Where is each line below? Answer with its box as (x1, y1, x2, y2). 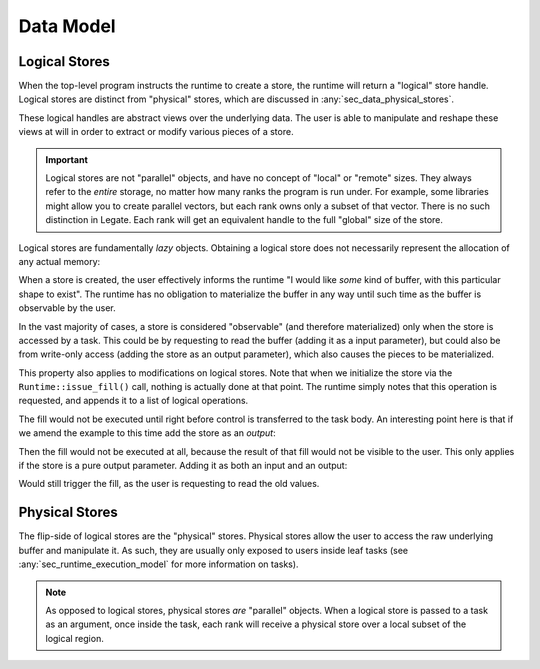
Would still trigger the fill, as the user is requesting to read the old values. (18, 478, 320, 490)
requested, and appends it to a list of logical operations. (18, 395, 249, 407)
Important (45, 153, 89, 165)
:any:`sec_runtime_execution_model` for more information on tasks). (18, 558, 299, 570)
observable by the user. (18, 302, 117, 314)
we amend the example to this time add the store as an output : (18, 427, 277, 439)
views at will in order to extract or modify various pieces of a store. (18, 126, 294, 138)
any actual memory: (18, 255, 101, 267)
